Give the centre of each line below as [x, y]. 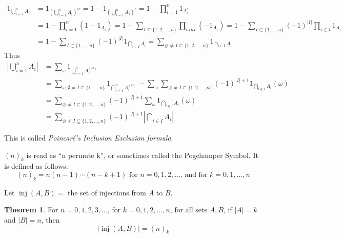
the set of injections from [107, 192]
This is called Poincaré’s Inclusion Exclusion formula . [89, 137]
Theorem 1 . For [31, 210]
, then [50, 219]
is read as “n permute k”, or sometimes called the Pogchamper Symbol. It [142, 155]
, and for [194, 175]
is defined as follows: [36, 166]
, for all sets [188, 210]
